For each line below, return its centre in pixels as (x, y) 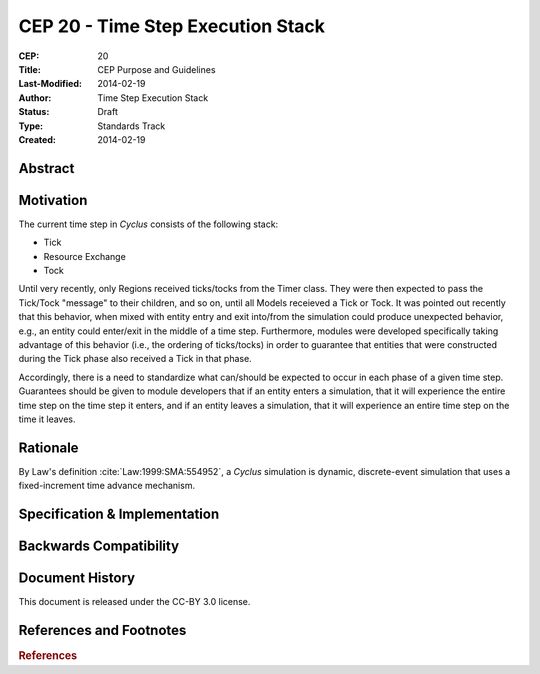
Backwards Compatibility (99, 546)
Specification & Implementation (119, 514)
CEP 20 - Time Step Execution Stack (171, 26)
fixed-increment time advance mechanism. (106, 486)
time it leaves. (47, 419)
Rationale (48, 447)
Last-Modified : (50, 84)
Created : (37, 139)
